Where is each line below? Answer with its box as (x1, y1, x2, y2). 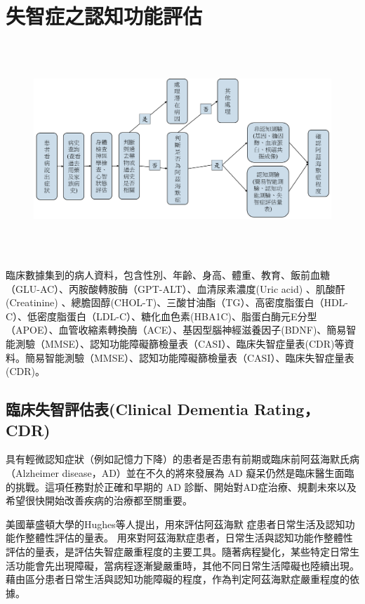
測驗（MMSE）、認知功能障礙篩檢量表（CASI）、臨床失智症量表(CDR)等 (15, 336, 345, 351)
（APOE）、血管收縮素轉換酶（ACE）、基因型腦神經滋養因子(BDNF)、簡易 (6, 322, 347, 337)
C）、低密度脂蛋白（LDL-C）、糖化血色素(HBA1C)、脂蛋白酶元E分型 (6, 308, 317, 323)
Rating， (253, 398, 319, 420)
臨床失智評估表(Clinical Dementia (6, 398, 248, 420)
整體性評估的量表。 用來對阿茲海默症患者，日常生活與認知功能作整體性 (25, 530, 353, 545)
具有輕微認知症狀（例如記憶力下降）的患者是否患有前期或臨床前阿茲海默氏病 (6, 452, 359, 466)
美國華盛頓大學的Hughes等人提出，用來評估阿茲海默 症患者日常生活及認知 (6, 516, 345, 531)
